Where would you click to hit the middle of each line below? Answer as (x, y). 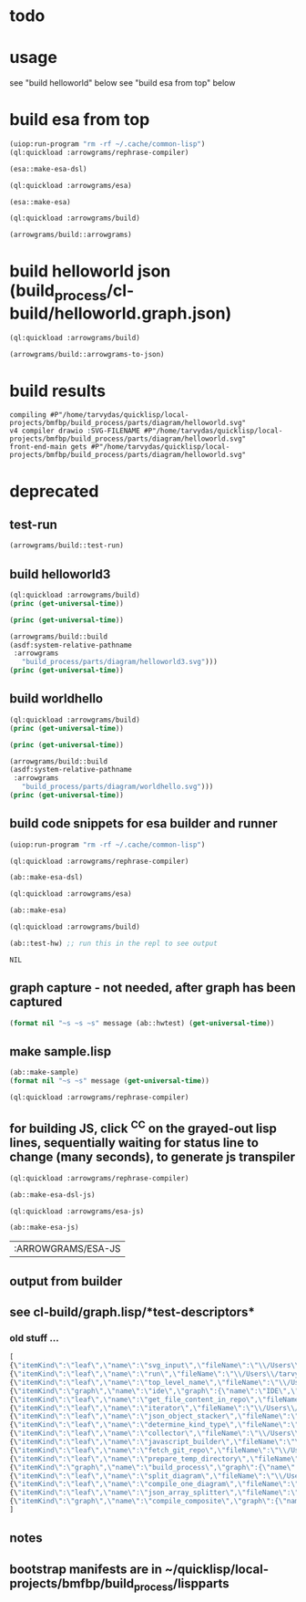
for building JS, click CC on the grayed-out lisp (143, 1128)
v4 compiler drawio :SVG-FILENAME (75, 431)
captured (36, 1002)
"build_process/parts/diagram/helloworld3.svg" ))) (120, 662)
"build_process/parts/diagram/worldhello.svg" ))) (117, 787)
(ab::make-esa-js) (44, 1228)
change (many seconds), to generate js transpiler (153, 1157)
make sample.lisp (61, 1051)
